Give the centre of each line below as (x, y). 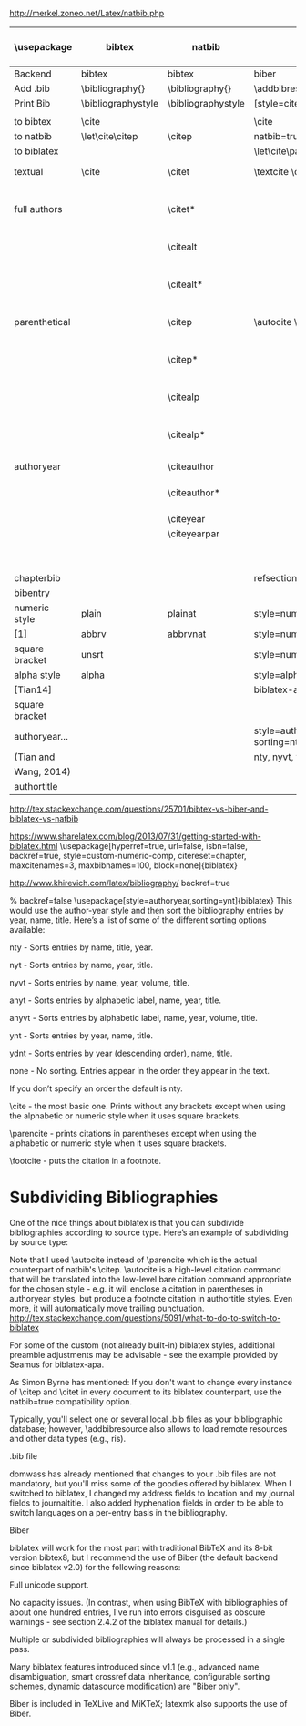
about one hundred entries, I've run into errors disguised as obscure (138, 1612)
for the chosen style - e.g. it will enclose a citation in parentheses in (137, 1289)
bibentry (32, 593)
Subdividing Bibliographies (114, 1198)
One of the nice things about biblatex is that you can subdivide (127, 1222)
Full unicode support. (49, 1585)
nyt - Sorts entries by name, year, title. (81, 965)
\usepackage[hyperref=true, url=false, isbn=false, (153, 846)
